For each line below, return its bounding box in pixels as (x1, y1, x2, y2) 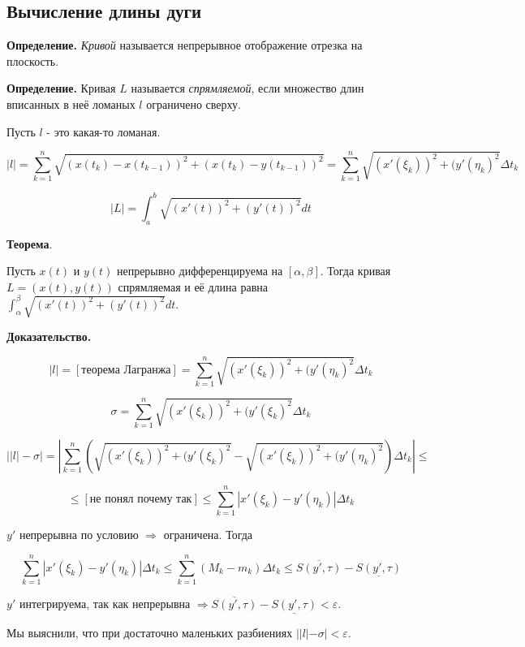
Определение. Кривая (6, 80, 116, 97)
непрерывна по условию (19, 526, 139, 543)
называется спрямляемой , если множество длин (131, 80, 364, 97)
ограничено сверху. (146, 95, 241, 112)
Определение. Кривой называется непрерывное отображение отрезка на (6, 37, 363, 54)
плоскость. (6, 52, 59, 69)
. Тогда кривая (320, 262, 391, 279)
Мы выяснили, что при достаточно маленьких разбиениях (6, 624, 293, 641)
